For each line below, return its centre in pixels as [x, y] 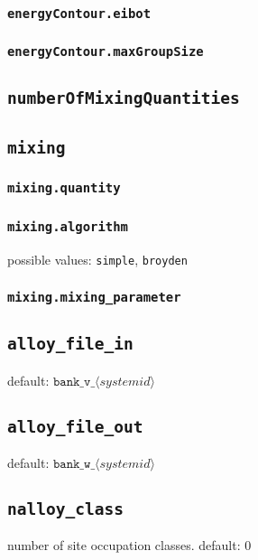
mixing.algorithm [68, 226]
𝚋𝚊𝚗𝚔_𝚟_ [74, 382]
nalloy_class [65, 509]
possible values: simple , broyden [97, 259]
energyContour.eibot [79, 13]
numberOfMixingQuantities [124, 98]
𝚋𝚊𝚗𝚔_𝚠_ [74, 464]
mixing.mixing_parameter [94, 298]
